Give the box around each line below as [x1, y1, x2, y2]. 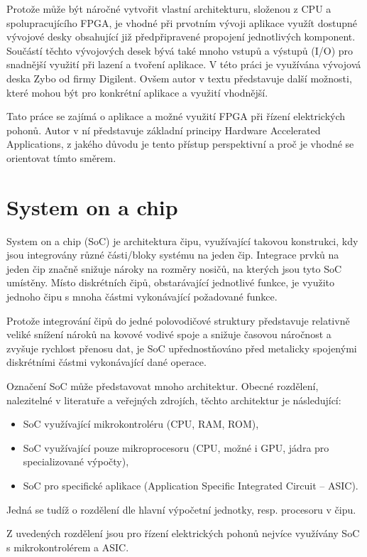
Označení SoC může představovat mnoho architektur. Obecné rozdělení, [6, 379, 319, 393]
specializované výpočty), [23, 454, 129, 469]
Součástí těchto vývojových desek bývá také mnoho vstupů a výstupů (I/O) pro [6, 43, 354, 58]
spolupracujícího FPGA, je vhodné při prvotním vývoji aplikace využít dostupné [6, 15, 357, 30]
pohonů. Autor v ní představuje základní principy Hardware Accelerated [6, 122, 321, 137]
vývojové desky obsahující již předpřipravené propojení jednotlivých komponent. [6, 29, 356, 44]
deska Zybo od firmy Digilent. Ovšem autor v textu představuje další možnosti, [6, 70, 352, 85]
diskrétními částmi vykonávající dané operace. [6, 355, 207, 369]
